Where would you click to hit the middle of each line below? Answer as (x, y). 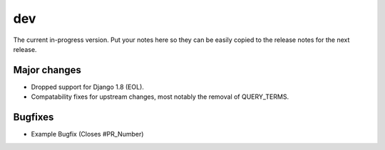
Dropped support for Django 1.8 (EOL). (87, 87)
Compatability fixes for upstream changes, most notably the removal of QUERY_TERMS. (160, 97)
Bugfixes (34, 117)
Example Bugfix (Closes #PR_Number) (87, 134)
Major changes (47, 70)
